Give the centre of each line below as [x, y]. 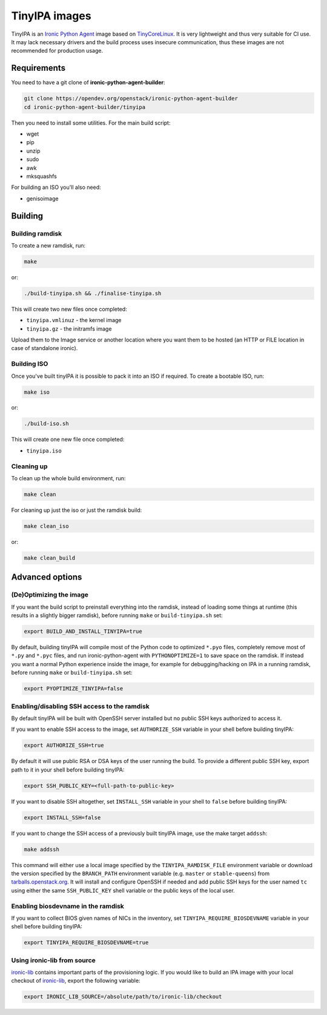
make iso [37, 392]
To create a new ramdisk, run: [48, 245]
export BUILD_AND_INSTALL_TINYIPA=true [83, 632]
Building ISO [30, 364]
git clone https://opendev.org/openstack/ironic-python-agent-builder [131, 99]
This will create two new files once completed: [69, 309]
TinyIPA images [51, 16]
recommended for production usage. [57, 51]
